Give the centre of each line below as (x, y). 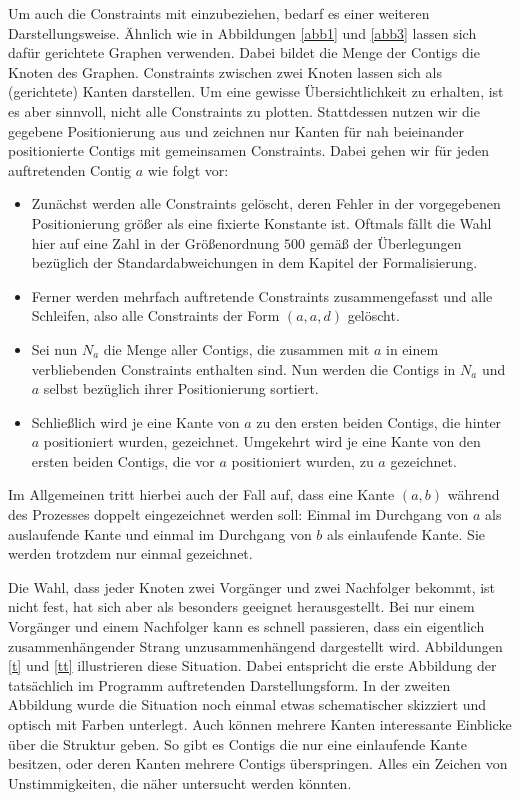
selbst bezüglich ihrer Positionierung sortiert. (181, 388)
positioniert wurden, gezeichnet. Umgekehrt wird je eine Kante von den (262, 441)
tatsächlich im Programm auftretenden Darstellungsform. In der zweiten (229, 684)
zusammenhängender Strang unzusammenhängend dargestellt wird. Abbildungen (255, 645)
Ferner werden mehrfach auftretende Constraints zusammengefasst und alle (262, 295)
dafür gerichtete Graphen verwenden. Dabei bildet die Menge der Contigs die (244, 52)
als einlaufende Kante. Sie (406, 533)
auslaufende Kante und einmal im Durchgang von (160, 533)
